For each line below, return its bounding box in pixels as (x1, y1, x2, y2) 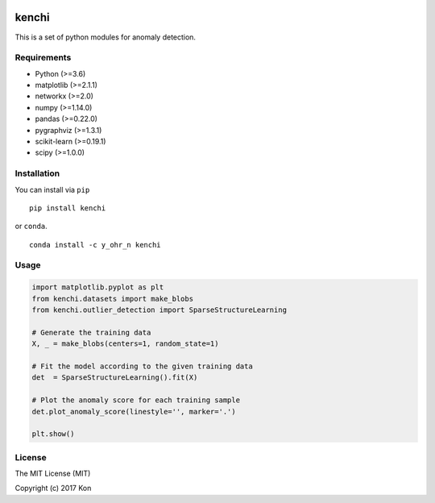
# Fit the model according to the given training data (31, 361, 253, 371)
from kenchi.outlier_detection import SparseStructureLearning (31, 306, 288, 314)
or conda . (14, 222, 48, 231)
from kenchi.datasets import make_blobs (31, 294, 193, 303)
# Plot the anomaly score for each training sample (31, 396, 241, 405)
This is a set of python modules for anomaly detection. (14, 32, 197, 42)
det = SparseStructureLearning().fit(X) (31, 373, 198, 382)
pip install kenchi (29, 203, 106, 213)
